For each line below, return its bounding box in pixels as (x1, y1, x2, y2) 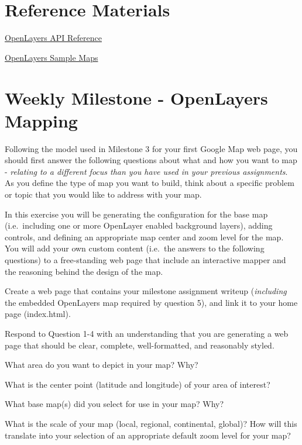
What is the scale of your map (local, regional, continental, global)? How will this (5, 417, 297, 429)
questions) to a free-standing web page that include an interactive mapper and (5, 253, 286, 265)
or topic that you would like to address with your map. (5, 188, 202, 200)
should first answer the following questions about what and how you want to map (5, 154, 297, 166)
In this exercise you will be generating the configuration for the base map (5, 208, 268, 220)
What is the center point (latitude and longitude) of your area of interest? (5, 378, 270, 390)
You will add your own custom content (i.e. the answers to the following (5, 242, 265, 254)
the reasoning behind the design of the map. (5, 265, 163, 277)
